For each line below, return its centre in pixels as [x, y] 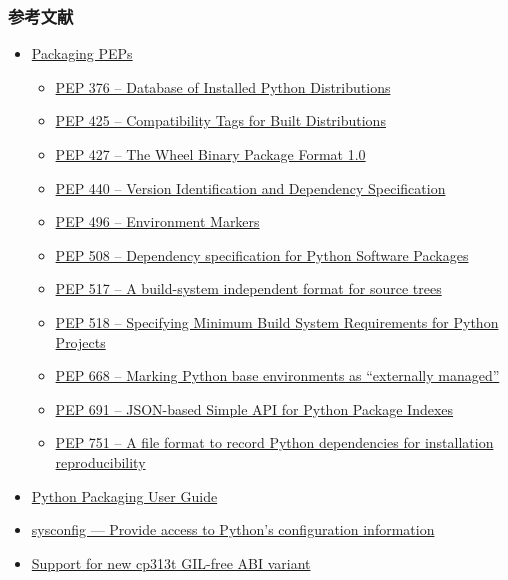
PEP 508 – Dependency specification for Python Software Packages [262, 254]
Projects [80, 341]
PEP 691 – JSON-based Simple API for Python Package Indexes [254, 408]
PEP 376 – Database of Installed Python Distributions [223, 86]
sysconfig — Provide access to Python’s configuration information [233, 529]
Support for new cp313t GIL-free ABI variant [171, 562]
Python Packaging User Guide [124, 495]
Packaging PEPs [82, 53]
